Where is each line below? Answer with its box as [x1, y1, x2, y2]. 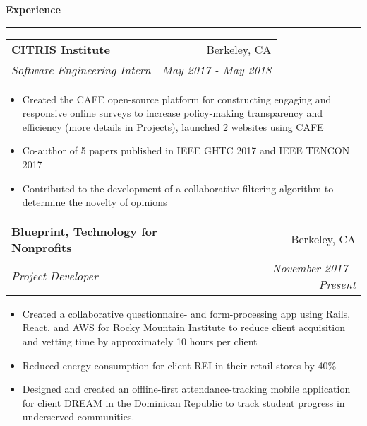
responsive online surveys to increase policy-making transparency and [22, 105, 323, 120]
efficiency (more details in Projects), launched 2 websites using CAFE [22, 119, 324, 134]
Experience [6, 2, 61, 16]
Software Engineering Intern [11, 61, 151, 78]
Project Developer [11, 267, 98, 284]
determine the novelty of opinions [22, 195, 167, 209]
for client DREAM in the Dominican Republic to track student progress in [22, 395, 345, 410]
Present [318, 275, 356, 292]
